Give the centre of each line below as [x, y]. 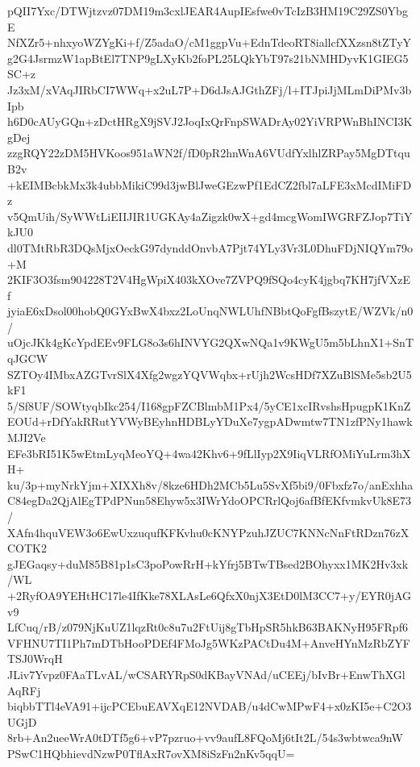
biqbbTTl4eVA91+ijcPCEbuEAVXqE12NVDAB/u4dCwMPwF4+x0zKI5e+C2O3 [210, 706]
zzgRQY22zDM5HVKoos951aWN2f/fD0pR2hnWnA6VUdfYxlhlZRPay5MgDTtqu [209, 153]
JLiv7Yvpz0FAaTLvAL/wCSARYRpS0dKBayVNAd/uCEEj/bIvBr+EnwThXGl [206, 674]
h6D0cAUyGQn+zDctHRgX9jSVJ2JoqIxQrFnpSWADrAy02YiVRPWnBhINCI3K [210, 121]
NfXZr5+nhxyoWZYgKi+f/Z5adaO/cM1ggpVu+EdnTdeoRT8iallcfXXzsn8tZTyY [210, 42]
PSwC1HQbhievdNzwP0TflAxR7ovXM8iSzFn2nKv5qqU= [151, 753]
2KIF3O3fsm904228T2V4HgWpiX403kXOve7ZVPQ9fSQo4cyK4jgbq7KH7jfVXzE [209, 279]
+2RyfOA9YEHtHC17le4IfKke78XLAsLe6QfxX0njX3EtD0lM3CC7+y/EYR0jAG [210, 595]
